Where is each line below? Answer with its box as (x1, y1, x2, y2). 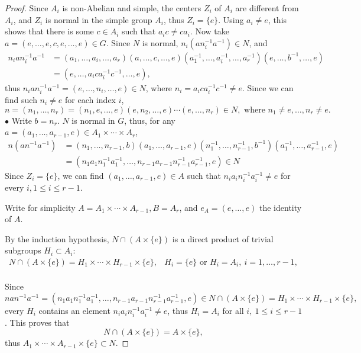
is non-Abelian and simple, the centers (62, 2, 201, 14)
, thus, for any (124, 114, 175, 126)
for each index (65, 94, 116, 105)
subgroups (5, 244, 41, 256)
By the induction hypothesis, (5, 232, 109, 245)
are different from (235, 2, 299, 14)
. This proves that (5, 316, 70, 328)
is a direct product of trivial (172, 232, 274, 245)
